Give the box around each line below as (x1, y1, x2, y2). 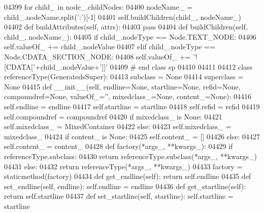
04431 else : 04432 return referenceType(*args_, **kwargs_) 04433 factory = (4, 161, 243, 171)
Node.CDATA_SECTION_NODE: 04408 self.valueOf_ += (4, 51, 191, 62)
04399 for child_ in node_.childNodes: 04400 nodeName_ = (4, 2, 192, 12)
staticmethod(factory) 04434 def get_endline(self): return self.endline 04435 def (4, 171, 251, 181)
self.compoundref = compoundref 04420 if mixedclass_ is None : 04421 (4, 111, 222, 121)
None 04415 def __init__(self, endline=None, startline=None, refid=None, (4, 81, 241, 92)
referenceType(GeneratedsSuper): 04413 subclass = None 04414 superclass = (4, 71, 244, 82)
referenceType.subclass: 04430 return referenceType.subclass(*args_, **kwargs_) (4, 150, 257, 161)
